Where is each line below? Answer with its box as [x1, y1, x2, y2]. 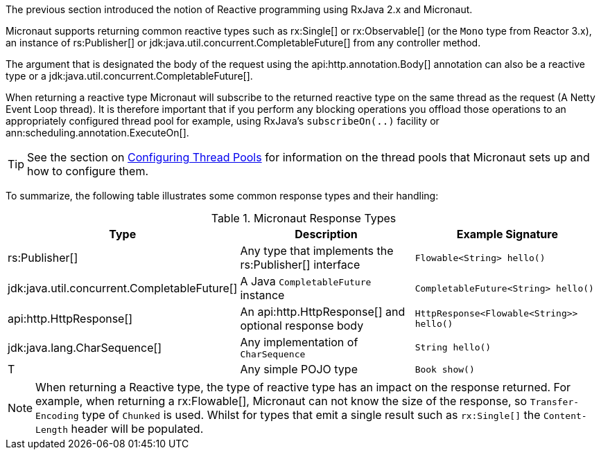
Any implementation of [240, 335, 358, 349]
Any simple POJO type [240, 362, 358, 376]
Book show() [415, 364, 475, 375]
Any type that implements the [240, 244, 394, 258]
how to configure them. [27, 164, 149, 178]
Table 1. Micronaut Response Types [211, 211, 397, 225]
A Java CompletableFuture [240, 274, 372, 288]
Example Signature [456, 227, 558, 241]
